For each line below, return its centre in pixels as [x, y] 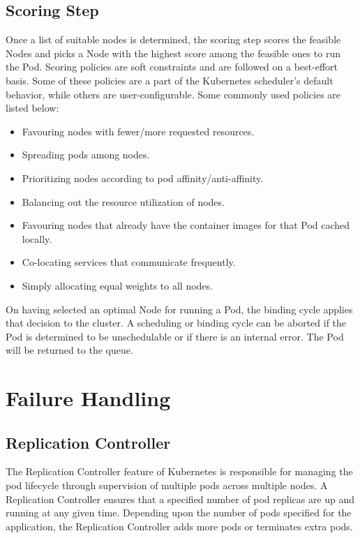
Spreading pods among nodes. [86, 155]
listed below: [32, 108]
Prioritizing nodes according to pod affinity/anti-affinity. [143, 178]
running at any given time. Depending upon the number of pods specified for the [179, 513]
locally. [37, 238]
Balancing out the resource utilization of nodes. [123, 201]
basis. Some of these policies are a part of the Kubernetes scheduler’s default [170, 80]
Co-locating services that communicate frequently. [129, 262]
